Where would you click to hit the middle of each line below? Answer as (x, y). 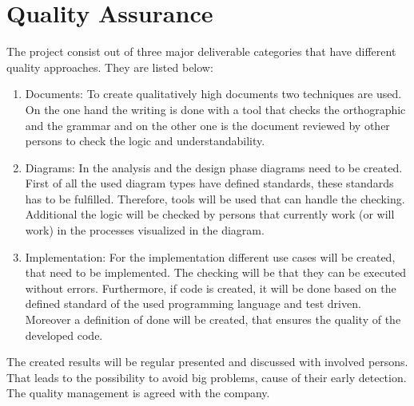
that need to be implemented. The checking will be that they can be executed (216, 272)
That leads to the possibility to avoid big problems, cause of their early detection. (207, 377)
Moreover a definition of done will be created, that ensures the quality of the (213, 319)
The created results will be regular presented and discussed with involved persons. (207, 362)
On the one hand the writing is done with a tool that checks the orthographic (215, 109)
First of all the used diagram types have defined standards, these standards (209, 183)
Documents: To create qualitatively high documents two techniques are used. (213, 94)
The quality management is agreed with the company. (138, 393)
